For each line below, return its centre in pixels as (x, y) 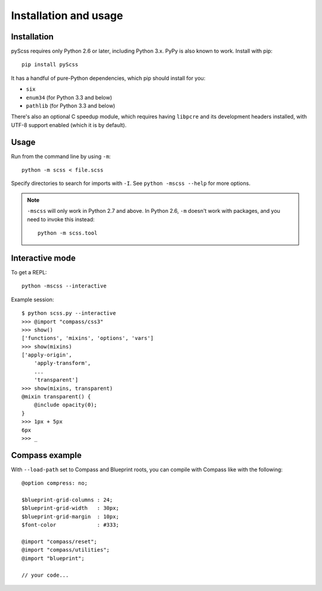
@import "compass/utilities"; (66, 550)
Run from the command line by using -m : (61, 156)
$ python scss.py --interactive (69, 313)
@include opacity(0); (66, 405)
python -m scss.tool (68, 233)
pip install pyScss (50, 65)
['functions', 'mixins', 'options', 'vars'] (88, 338)
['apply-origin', (47, 355)
